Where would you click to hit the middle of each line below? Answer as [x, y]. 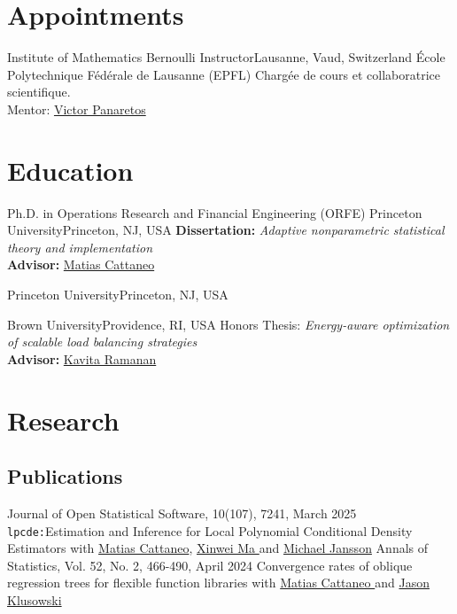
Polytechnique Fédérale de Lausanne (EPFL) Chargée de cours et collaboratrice [224, 74]
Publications [65, 476]
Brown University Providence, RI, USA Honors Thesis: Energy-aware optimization [228, 324]
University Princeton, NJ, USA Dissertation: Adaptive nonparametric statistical [226, 230]
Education [70, 170]
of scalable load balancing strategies [102, 342]
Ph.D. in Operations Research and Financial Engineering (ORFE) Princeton [215, 212]
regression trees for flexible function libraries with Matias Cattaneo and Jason [218, 583]
